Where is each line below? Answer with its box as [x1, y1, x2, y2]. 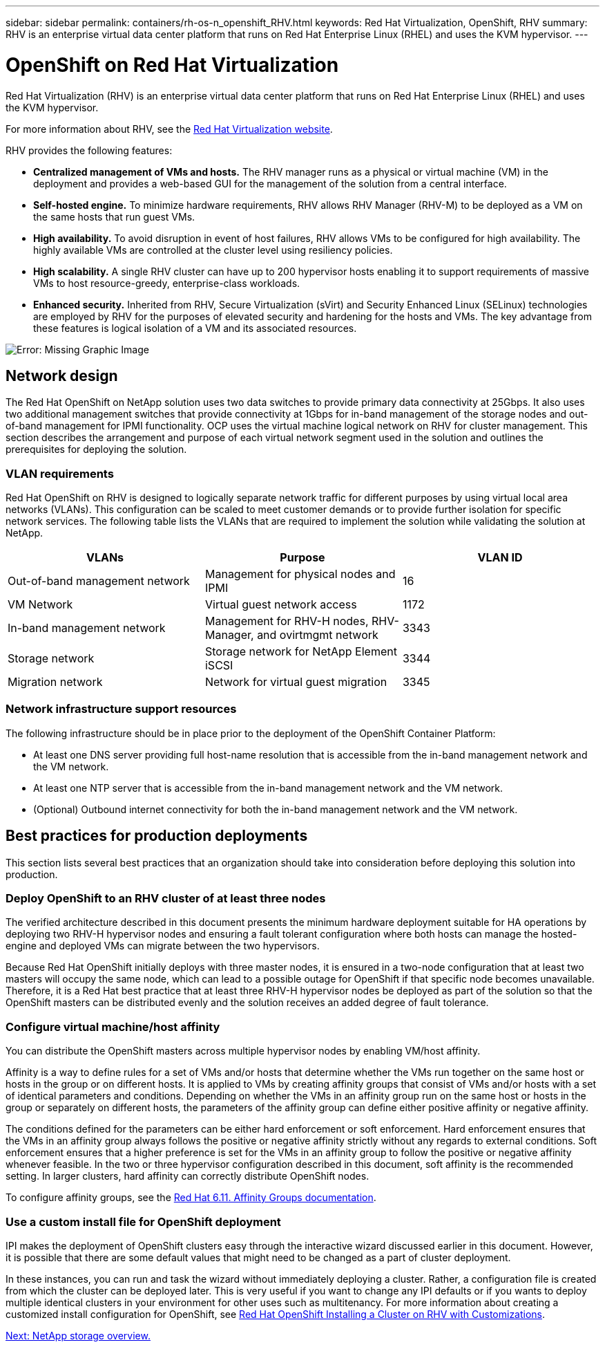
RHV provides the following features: [6, 144, 173, 156]
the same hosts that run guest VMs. [33, 210, 195, 223]
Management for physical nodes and [204, 567, 396, 582]
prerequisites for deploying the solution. [6, 443, 187, 456]
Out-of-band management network [8, 574, 190, 588]
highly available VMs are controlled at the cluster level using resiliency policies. [33, 243, 393, 256]
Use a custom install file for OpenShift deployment [6, 1214, 281, 1229]
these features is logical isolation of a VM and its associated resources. [33, 322, 357, 334]
